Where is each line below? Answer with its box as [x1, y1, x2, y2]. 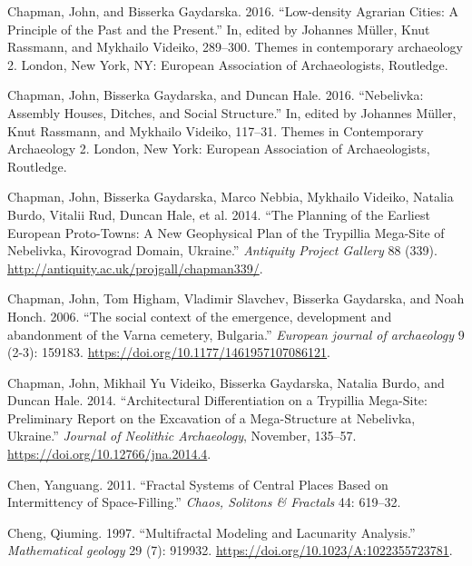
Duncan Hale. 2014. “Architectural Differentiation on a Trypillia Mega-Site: [7, 391, 428, 410]
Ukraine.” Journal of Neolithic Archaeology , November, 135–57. [7, 426, 357, 445]
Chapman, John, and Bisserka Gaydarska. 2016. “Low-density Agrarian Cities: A [7, 2, 459, 20]
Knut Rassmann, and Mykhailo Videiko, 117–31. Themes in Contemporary [7, 121, 424, 140]
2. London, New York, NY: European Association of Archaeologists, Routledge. [7, 55, 448, 74]
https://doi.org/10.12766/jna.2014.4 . [7, 444, 211, 463]
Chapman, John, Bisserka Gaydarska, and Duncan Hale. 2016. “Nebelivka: [7, 85, 424, 104]
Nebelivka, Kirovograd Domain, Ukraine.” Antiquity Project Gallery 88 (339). [7, 241, 438, 260]
